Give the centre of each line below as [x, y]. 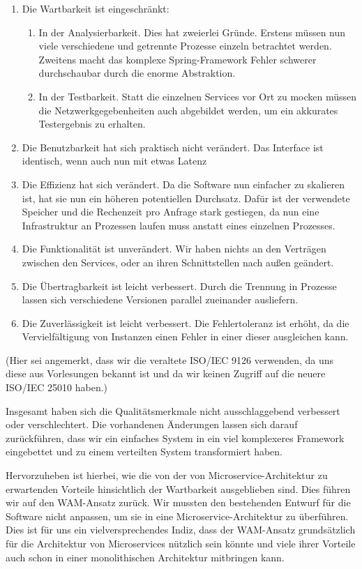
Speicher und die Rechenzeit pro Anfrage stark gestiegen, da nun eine [171, 212]
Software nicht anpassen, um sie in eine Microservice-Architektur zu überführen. [177, 516]
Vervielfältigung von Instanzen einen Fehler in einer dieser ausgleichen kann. [185, 336]
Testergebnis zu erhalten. [92, 124]
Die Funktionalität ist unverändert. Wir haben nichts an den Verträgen [174, 249]
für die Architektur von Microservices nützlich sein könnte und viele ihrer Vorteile [181, 543]
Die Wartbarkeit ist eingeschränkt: [96, 8]
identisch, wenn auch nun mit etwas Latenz [114, 161]
